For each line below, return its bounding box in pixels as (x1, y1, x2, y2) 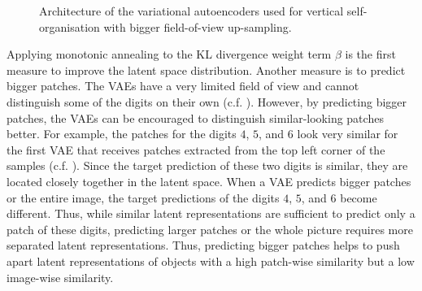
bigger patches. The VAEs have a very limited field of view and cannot (7, 77, 359, 94)
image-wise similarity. (7, 268, 114, 285)
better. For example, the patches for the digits (7, 125, 237, 142)
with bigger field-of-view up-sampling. (103, 18, 292, 35)
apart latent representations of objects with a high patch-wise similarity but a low (7, 252, 415, 269)
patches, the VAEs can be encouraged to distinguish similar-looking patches (7, 109, 384, 126)
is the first (345, 46, 396, 63)
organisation (39, 18, 100, 35)
